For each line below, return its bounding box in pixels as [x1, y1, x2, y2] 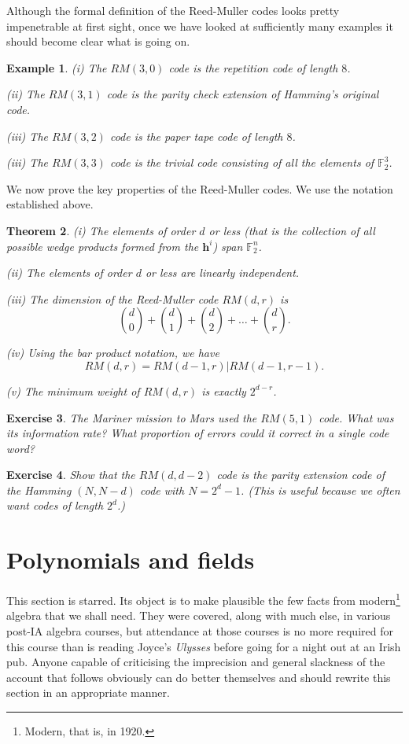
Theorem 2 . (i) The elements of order [6, 222, 196, 238]
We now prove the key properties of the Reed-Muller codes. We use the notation [6, 180, 393, 197]
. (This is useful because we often [241, 481, 400, 498]
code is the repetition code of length [168, 59, 338, 76]
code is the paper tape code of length [109, 127, 283, 144]
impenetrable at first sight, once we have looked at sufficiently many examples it [6, 17, 393, 34]
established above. [6, 196, 94, 212]
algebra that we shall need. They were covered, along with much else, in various [6, 607, 391, 624]
